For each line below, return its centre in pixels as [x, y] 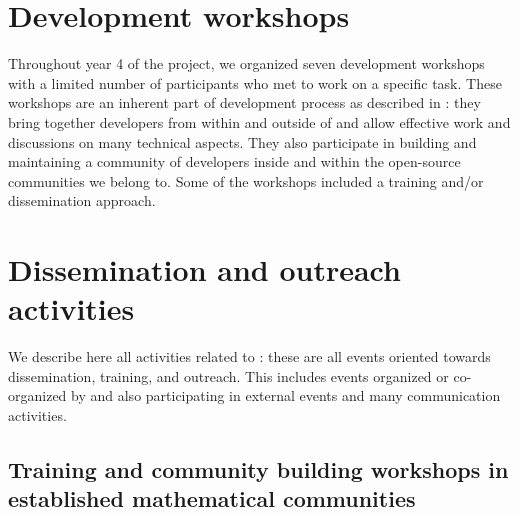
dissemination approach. [82, 200]
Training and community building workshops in [258, 468]
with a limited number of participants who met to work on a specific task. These [255, 82]
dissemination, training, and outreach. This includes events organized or [228, 375]
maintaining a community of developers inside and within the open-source [234, 161]
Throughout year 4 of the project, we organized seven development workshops [246, 63]
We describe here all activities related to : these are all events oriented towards [249, 356]
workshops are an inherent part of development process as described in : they [244, 102]
